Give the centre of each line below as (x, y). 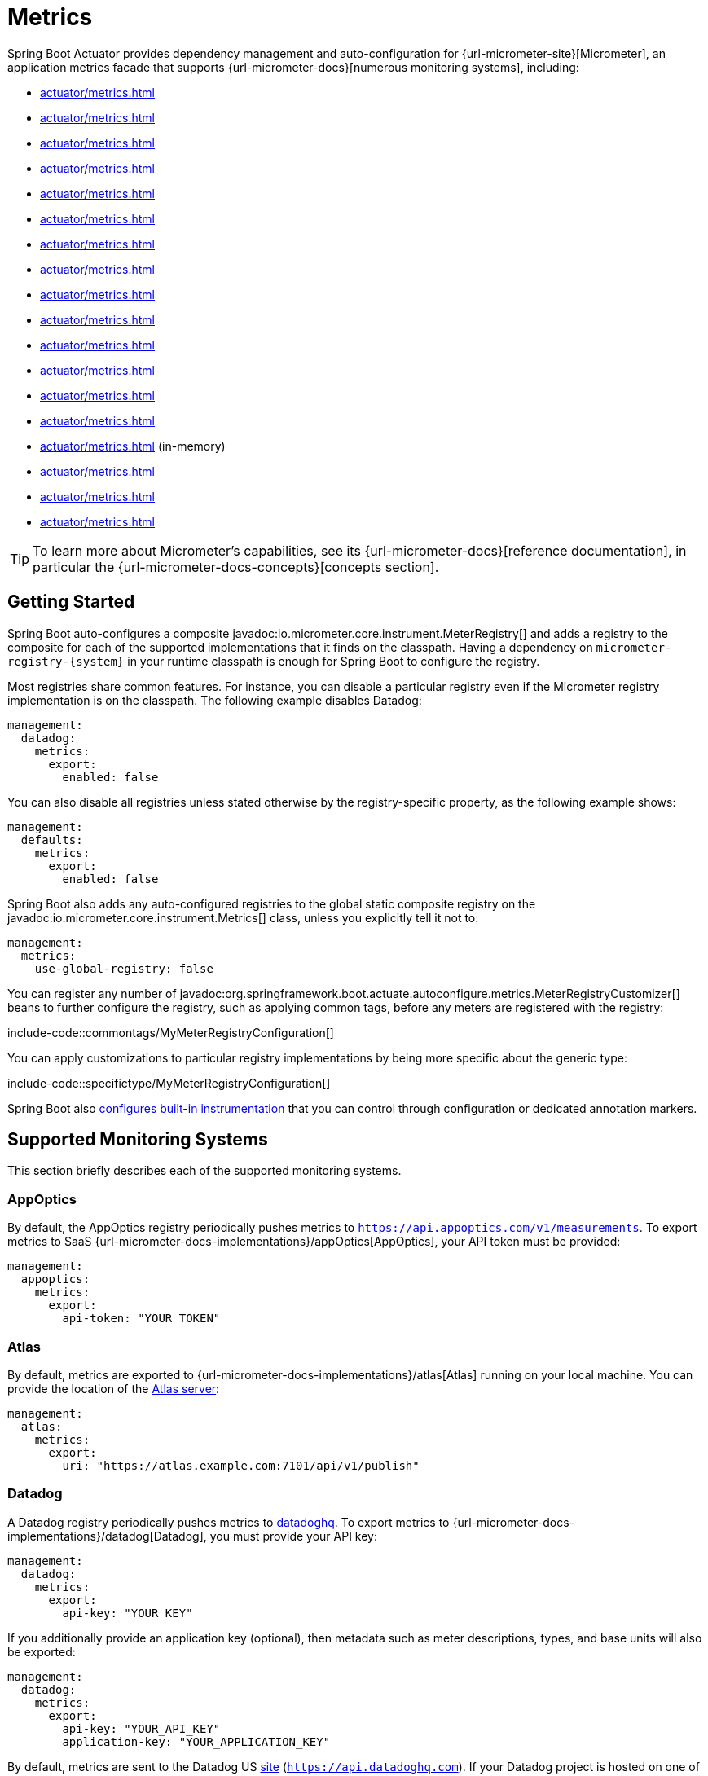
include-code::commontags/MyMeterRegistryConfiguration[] (171, 1032)
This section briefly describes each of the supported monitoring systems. (204, 1171)
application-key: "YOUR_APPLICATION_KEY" (196, 1741)
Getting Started (71, 602)
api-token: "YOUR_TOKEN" (141, 1319)
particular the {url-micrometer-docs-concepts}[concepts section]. (236, 567)
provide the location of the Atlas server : (114, 1388)
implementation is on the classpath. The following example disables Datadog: (215, 700)
